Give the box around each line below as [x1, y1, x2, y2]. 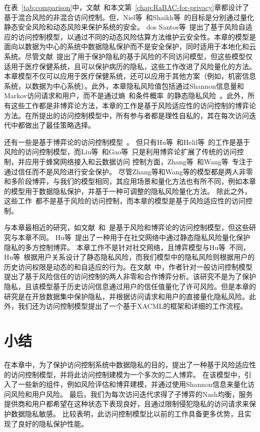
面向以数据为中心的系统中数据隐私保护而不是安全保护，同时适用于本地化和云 [4, 41, 256, 52]
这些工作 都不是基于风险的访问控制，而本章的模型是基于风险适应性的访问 [4, 195, 245, 206]
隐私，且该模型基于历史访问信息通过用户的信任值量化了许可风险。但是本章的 [4, 281, 256, 292]
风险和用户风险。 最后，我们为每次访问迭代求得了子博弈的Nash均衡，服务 [10, 388, 253, 399]
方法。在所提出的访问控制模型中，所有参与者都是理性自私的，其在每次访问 [4, 110, 249, 120]
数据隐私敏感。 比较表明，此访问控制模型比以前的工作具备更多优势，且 [10, 408, 244, 418]
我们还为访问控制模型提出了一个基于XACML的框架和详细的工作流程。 [17, 301, 247, 311]
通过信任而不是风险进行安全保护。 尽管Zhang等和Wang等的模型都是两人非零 [4, 166, 253, 176]
